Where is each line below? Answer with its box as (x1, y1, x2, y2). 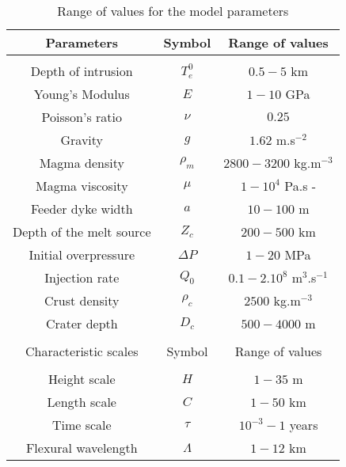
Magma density (39, 154, 124, 172)
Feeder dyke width (30, 199, 133, 218)
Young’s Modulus (33, 85, 130, 103)
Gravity (60, 131, 104, 149)
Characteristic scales (25, 342, 139, 360)
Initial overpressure (29, 245, 135, 264)
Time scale (51, 416, 112, 434)
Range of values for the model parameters (57, 2, 289, 20)
